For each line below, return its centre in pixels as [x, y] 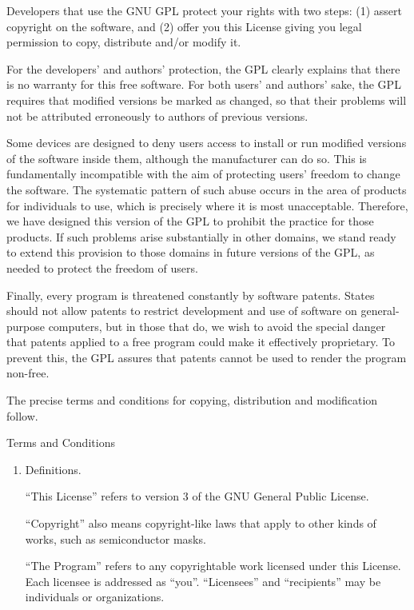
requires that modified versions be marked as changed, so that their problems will [207, 100]
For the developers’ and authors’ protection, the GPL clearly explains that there [203, 68]
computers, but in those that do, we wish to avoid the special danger [217, 326]
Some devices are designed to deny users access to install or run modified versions [207, 143]
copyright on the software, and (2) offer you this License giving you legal [184, 26]
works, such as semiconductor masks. [115, 538]
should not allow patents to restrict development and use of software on [182, 311]
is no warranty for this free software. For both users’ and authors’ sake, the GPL [204, 84]
